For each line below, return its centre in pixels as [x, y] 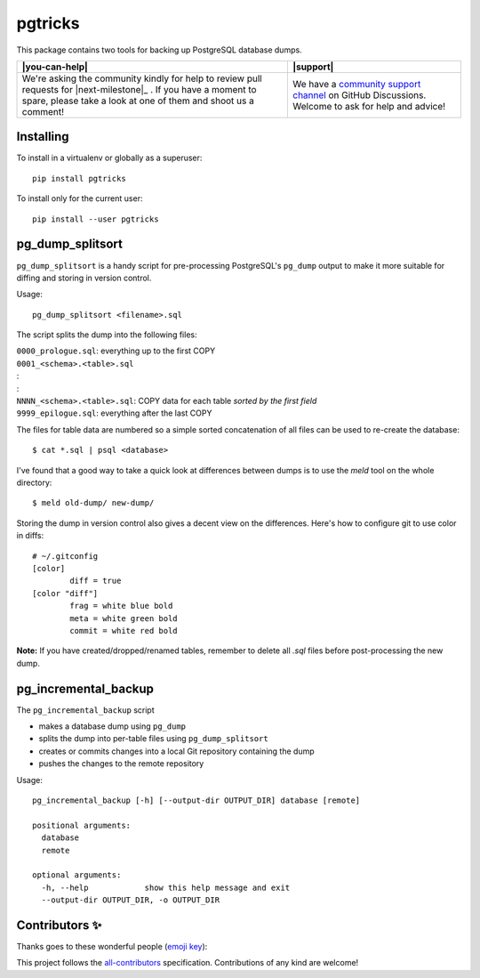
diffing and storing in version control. [84, 278]
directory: [34, 482]
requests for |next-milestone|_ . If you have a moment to [139, 89]
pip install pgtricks [79, 178]
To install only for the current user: [80, 198]
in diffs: [30, 536]
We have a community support [357, 84]
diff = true [96, 581]
